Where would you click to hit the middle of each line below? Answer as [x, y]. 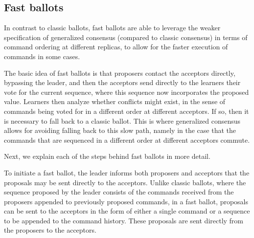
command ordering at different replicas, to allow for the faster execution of [116, 47]
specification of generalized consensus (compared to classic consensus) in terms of [126, 37]
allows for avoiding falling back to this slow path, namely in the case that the [120, 130]
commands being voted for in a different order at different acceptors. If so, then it [127, 111]
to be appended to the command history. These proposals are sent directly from [124, 220]
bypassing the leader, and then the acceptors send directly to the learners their [122, 82]
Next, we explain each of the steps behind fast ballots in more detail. [107, 156]
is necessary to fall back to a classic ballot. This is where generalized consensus [122, 120]
